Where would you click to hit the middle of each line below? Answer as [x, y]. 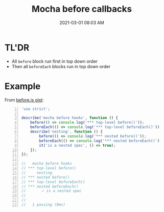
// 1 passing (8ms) [43, 205]
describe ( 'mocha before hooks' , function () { [70, 118]
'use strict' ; [36, 109]
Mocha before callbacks [82, 9]
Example [23, 86]
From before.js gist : [24, 100]
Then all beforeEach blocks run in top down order [61, 66]
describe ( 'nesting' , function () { [66, 132]
